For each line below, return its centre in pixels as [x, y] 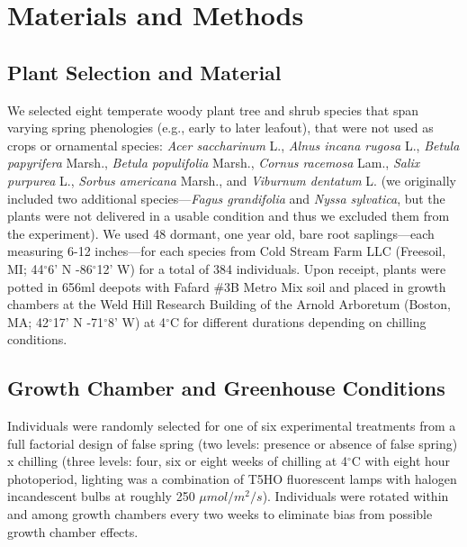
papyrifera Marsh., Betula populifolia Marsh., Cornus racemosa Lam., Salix [214, 163]
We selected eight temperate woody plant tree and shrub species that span [213, 109]
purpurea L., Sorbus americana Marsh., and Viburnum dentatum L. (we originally [232, 180]
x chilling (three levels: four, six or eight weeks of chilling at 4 [177, 461]
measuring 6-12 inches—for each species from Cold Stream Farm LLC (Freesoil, [227, 251]
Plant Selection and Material [144, 72]
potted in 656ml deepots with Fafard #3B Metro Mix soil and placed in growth [227, 286]
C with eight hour [401, 461]
